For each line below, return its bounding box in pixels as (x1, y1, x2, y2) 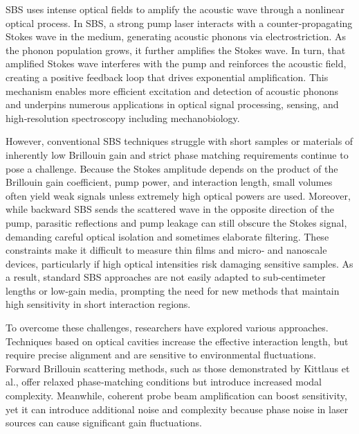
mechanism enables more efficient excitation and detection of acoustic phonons (6, 83, 338, 98)
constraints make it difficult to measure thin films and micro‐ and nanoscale (6, 243, 327, 257)
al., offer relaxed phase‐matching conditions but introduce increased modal (6, 374, 322, 389)
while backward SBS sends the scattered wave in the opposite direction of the (6, 202, 335, 216)
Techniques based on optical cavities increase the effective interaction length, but (6, 333, 349, 348)
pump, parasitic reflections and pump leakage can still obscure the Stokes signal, (6, 215, 347, 229)
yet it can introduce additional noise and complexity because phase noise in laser (6, 401, 349, 416)
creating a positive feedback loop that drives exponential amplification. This (6, 69, 329, 84)
